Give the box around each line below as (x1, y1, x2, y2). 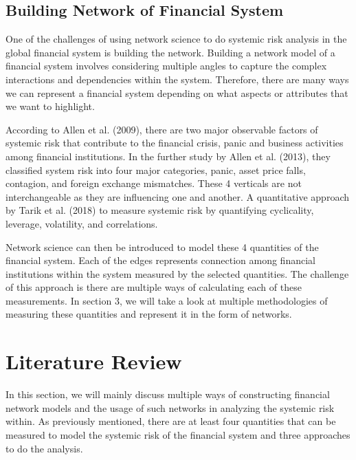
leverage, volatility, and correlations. (5, 216, 158, 230)
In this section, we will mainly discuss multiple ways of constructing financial (5, 387, 330, 402)
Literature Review (5, 347, 182, 375)
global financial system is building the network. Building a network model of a (5, 45, 335, 59)
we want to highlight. (5, 99, 95, 113)
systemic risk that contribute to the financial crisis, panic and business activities (5, 135, 344, 150)
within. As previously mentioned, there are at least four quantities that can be (5, 414, 336, 428)
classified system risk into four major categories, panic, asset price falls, (5, 162, 306, 177)
